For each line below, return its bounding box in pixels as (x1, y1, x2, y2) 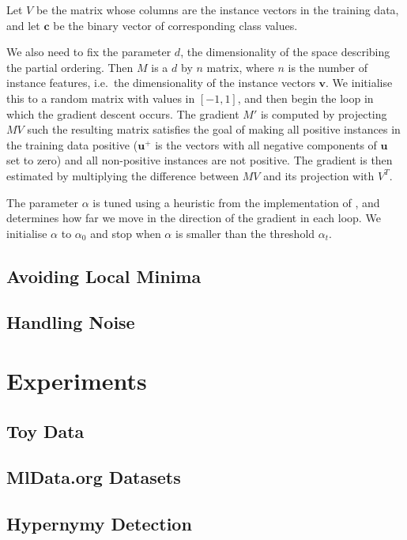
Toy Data (6, 418, 85, 443)
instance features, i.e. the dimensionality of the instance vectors (6, 74, 315, 91)
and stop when (90, 225, 161, 241)
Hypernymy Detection (6, 512, 192, 536)
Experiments (6, 364, 147, 397)
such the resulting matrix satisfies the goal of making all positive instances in (27, 121, 401, 138)
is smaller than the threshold (175, 225, 315, 241)
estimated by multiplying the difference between (6, 167, 239, 183)
